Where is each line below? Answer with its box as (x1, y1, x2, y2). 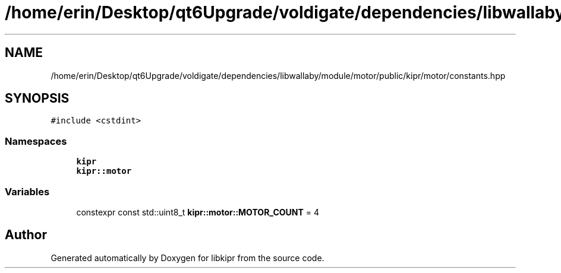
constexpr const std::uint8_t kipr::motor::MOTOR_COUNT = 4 (76, 207, 320, 217)
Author (5, 227, 47, 243)
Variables (5, 185, 50, 198)
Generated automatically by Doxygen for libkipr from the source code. (51, 252, 324, 263)
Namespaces (5, 135, 67, 147)
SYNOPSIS (5, 91, 70, 106)
